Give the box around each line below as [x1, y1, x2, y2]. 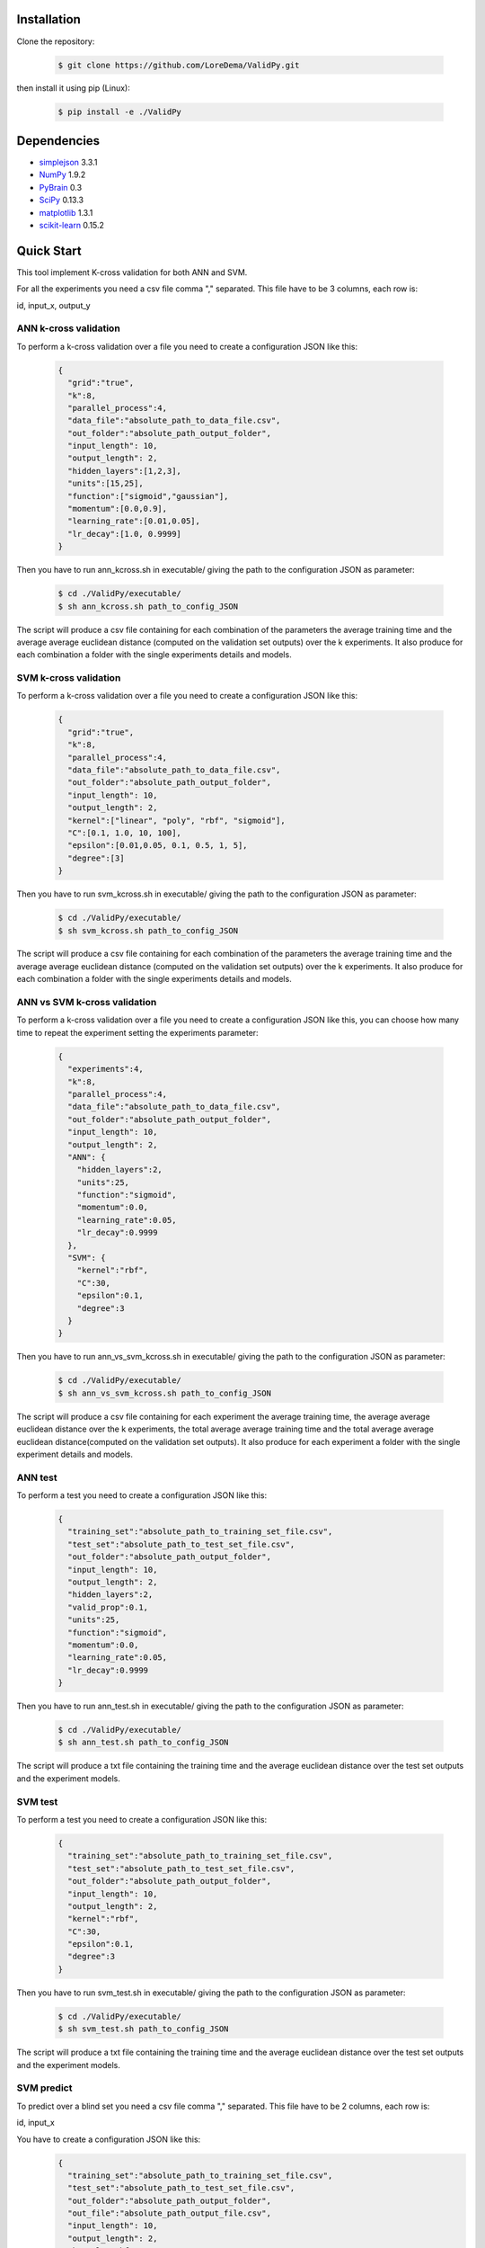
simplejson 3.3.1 [39, 156, 98, 167]
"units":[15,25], [67, 478, 144, 489]
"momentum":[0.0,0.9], [67, 504, 168, 514]
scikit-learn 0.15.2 [39, 219, 105, 230]
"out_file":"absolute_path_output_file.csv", [67, 2208, 271, 2218]
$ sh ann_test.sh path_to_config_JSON [57, 1737, 229, 1748]
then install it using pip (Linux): [16, 83, 130, 94]
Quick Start [16, 243, 82, 258]
